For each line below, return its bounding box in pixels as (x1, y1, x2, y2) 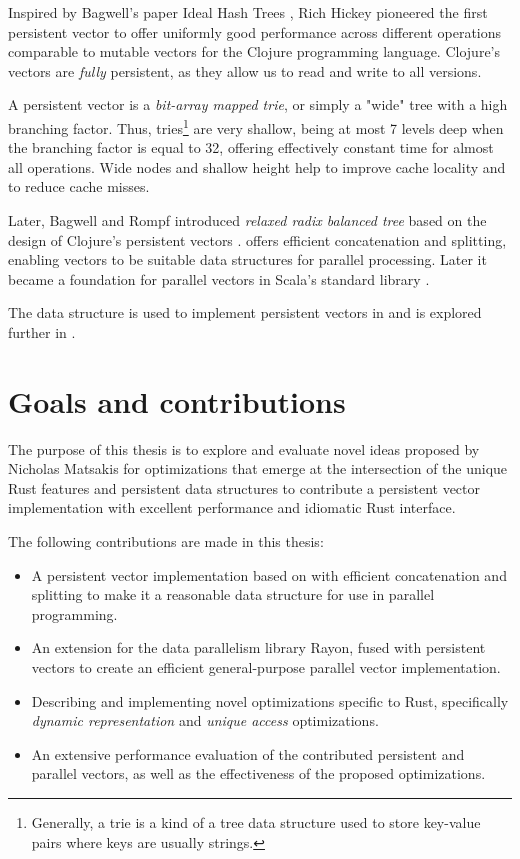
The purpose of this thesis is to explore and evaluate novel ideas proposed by (8, 438, 480, 459)
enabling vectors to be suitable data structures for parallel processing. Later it (8, 249, 487, 270)
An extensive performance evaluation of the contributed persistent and (31, 743, 465, 764)
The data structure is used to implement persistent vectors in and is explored (8, 302, 482, 323)
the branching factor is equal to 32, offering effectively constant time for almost (8, 137, 494, 158)
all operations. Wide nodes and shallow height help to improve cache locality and (8, 156, 506, 177)
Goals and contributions (8, 380, 346, 421)
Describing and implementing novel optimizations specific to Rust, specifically (31, 690, 509, 711)
